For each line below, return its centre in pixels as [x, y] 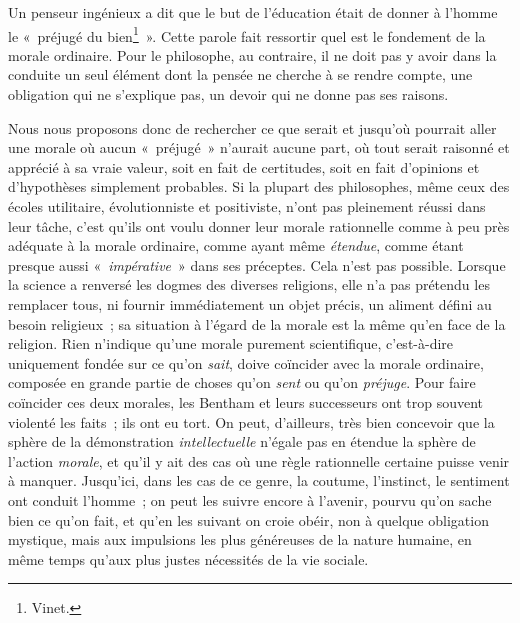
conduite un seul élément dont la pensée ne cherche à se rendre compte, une [240, 74]
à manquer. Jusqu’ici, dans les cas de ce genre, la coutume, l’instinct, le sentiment [259, 480]
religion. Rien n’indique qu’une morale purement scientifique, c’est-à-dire [231, 343]
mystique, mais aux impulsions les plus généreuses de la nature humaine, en [240, 539]
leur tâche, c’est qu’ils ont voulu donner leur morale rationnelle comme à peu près [259, 225]
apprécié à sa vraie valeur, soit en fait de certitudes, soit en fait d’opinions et [244, 166]
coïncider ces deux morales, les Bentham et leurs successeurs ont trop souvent [246, 401]
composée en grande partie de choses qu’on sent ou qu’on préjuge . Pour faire [242, 382]
